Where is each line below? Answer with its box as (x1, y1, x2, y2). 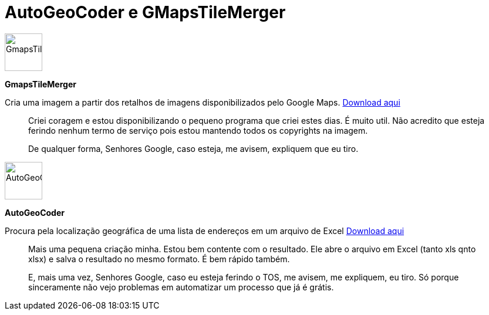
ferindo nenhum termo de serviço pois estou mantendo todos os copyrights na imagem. (28, 125, 368, 136)
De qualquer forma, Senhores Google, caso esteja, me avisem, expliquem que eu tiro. (28, 143, 359, 154)
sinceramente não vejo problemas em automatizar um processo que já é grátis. (28, 282, 334, 292)
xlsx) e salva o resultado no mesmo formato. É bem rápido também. (28, 253, 290, 264)
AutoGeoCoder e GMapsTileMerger (5, 2, 286, 22)
